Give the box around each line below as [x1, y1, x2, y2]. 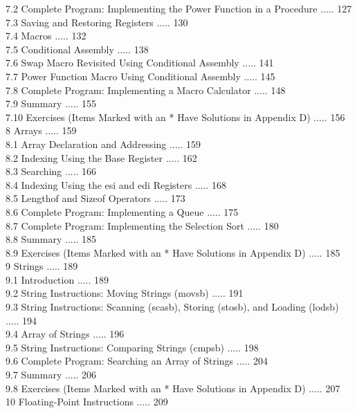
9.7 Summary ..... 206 [6, 367, 97, 382]
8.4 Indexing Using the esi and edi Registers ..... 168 [6, 177, 227, 192]
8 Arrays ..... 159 [6, 123, 77, 138]
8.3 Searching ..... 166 [6, 164, 97, 178]
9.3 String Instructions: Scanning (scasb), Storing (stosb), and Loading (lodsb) [6, 300, 339, 314]
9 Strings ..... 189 [6, 259, 78, 273]
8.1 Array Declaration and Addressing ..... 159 [6, 136, 201, 151]
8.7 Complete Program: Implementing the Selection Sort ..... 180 [6, 218, 279, 232]
